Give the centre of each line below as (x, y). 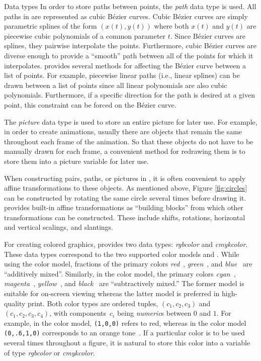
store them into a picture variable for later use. (76, 161)
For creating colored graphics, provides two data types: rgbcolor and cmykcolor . (126, 244)
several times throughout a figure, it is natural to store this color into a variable (127, 343)
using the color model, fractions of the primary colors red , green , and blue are (128, 264)
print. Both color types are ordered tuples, (93, 303)
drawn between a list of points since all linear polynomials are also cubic (116, 85)
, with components (78, 313)
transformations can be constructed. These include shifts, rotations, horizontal (125, 217)
